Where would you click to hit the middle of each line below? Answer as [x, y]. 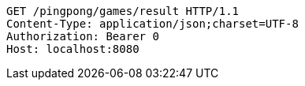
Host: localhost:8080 [73, 49]
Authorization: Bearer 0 [83, 36]
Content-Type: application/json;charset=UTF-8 [152, 24]
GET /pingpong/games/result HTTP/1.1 [123, 11]
